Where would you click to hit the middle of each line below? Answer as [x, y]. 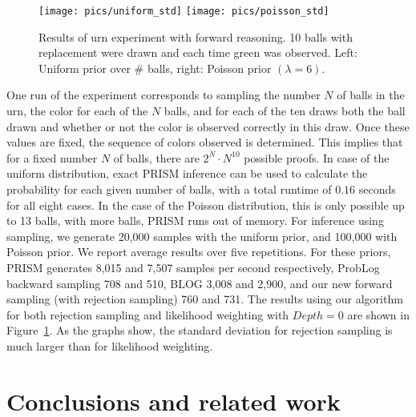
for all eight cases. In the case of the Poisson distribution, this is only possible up [206, 204]
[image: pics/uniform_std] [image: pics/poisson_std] [184, 11]
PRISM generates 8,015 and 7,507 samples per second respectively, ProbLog [193, 267]
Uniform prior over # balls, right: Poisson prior [155, 68]
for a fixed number [52, 157]
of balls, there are [156, 157]
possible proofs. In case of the [317, 157]
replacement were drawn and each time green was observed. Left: [198, 52]
